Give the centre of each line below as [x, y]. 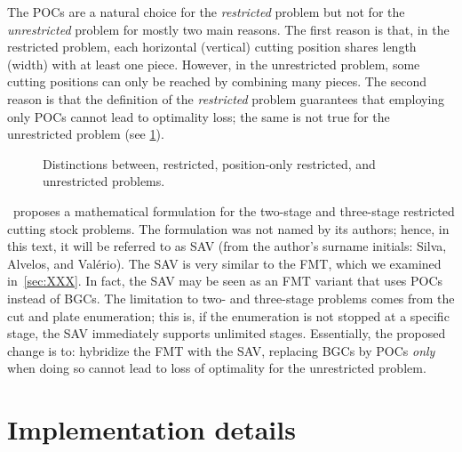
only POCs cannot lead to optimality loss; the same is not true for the [199, 116]
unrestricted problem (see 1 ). [86, 134]
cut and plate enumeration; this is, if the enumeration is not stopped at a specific [228, 315]
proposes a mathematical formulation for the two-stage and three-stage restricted [234, 210]
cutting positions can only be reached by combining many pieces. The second [217, 81]
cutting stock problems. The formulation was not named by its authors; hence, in [228, 228]
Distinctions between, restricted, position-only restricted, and [209, 163]
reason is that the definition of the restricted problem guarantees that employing [226, 98]
